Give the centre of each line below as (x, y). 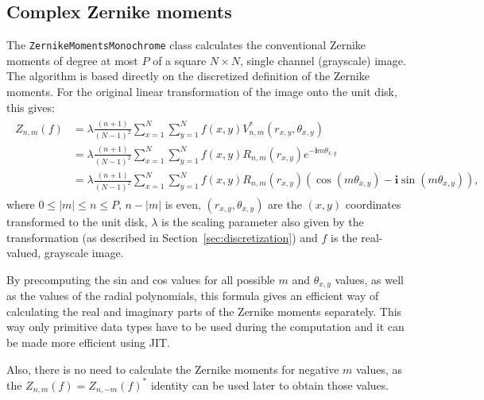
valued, (24, 253)
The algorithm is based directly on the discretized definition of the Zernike (188, 76)
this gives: (31, 107)
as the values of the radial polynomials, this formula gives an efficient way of (193, 296)
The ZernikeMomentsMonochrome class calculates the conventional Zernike (186, 45)
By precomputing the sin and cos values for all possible (141, 279)
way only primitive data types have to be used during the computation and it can (205, 327)
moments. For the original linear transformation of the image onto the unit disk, (202, 92)
